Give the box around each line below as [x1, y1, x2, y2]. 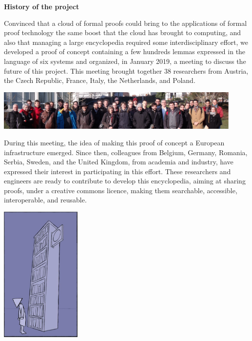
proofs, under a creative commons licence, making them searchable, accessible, [4, 185, 237, 195]
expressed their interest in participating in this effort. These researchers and [4, 166, 231, 176]
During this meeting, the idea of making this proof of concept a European [4, 137, 225, 147]
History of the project [4, 1, 79, 11]
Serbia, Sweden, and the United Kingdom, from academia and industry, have [4, 157, 233, 167]
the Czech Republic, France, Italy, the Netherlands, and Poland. [4, 75, 195, 85]
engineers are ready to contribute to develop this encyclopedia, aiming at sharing [4, 176, 246, 186]
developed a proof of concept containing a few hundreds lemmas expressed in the [4, 46, 246, 57]
